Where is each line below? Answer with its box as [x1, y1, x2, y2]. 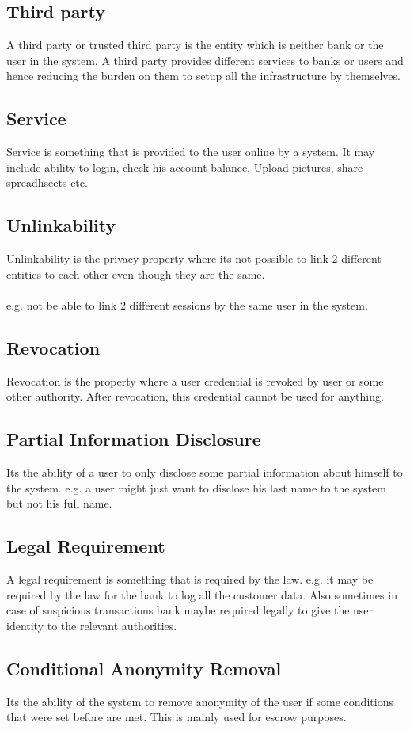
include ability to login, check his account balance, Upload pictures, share [6, 158, 363, 175]
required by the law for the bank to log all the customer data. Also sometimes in [6, 586, 397, 603]
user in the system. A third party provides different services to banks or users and [6, 51, 404, 68]
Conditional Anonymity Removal [6, 656, 282, 680]
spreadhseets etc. [6, 174, 88, 191]
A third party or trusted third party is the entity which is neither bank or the [6, 36, 384, 53]
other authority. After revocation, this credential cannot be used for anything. [6, 388, 384, 405]
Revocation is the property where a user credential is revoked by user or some [6, 372, 384, 389]
